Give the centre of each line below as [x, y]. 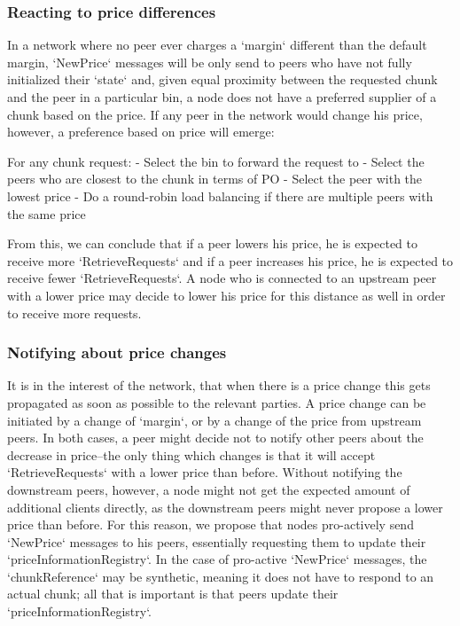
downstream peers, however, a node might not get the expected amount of [209, 489]
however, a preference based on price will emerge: [141, 132]
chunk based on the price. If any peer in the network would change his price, [215, 114]
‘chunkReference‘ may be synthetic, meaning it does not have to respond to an [221, 576]
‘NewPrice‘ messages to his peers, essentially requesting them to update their [217, 541]
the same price [47, 213]
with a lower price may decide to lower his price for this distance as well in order [226, 295]
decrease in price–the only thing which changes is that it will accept [191, 454]
